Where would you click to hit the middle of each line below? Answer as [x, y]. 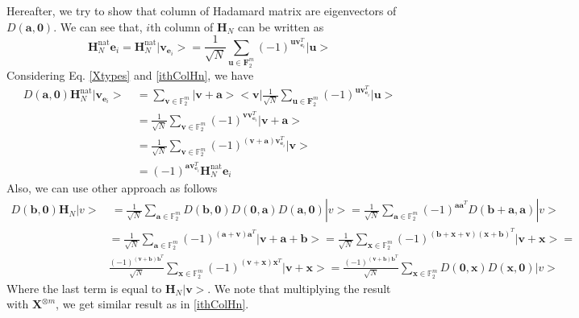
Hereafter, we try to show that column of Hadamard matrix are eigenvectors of [202, 10]
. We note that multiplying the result [299, 288]
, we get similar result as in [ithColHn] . [152, 304]
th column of [182, 26]
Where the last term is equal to [84, 288]
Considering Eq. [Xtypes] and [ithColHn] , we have [130, 74]
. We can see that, [98, 26]
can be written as [281, 26]
